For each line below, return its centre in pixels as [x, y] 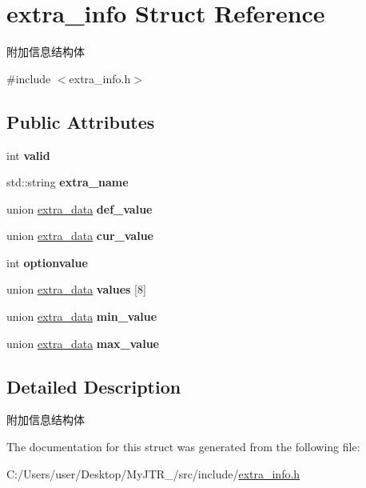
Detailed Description [94, 386]
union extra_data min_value [82, 316]
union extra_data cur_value [80, 236]
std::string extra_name [68, 182]
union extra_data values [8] [76, 289]
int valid [28, 155]
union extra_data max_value [83, 343]
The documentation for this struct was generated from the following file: [183, 447]
